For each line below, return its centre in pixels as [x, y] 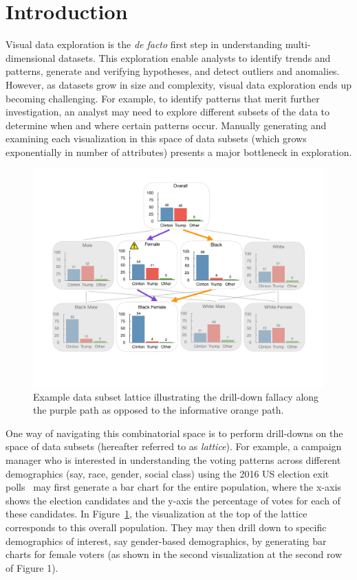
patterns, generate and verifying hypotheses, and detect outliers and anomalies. [173, 71]
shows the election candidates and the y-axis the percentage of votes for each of [173, 500]
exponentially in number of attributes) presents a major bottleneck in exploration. [179, 152]
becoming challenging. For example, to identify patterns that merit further [163, 98]
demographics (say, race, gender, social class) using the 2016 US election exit [167, 473]
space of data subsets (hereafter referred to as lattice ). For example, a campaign [174, 446]
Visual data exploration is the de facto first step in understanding [144, 44]
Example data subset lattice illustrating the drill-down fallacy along [176, 396]
